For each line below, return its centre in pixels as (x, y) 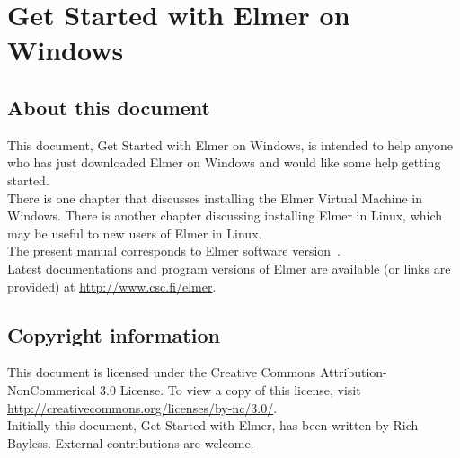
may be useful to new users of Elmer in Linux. (135, 233)
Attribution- (354, 372)
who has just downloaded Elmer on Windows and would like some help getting (224, 162)
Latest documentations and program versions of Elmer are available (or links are (229, 268)
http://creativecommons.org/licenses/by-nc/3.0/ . (142, 407)
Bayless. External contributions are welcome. (131, 442)
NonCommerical (52, 389)
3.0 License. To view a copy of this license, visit (230, 389)
